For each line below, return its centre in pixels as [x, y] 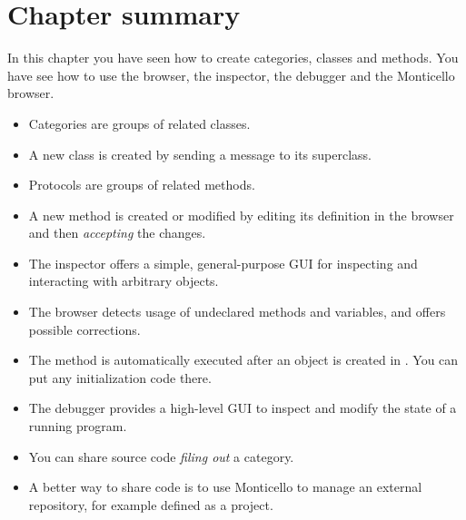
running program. [78, 426]
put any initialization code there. [120, 377]
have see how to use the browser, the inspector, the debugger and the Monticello [231, 75]
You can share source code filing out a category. [161, 456]
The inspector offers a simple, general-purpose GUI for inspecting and [223, 263]
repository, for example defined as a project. [151, 504]
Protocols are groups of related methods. [142, 185]
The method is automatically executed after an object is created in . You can [243, 360]
